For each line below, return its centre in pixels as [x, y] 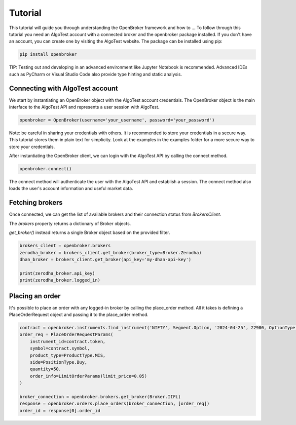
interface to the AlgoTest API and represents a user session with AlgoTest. [84, 107]
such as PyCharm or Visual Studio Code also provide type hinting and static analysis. [95, 74]
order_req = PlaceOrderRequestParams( [66, 335]
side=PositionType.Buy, [58, 362]
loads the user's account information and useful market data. [71, 189]
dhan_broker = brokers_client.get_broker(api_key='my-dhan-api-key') [105, 259]
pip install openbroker [48, 55]
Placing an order [35, 296]
